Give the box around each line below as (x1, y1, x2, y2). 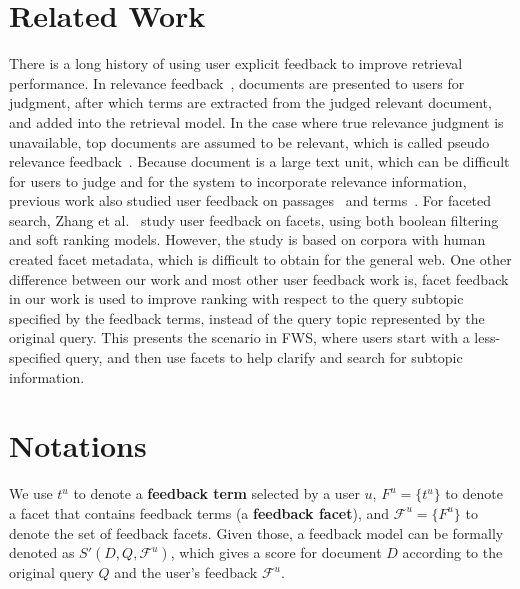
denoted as (9, 542, 75, 563)
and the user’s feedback (114, 562, 258, 583)
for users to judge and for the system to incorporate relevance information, (9, 170, 467, 191)
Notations (9, 425, 147, 466)
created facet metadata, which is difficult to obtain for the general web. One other (9, 249, 512, 270)
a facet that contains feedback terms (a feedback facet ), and (9, 502, 390, 523)
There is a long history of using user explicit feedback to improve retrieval (9, 53, 463, 74)
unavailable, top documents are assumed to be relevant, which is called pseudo (9, 131, 490, 152)
